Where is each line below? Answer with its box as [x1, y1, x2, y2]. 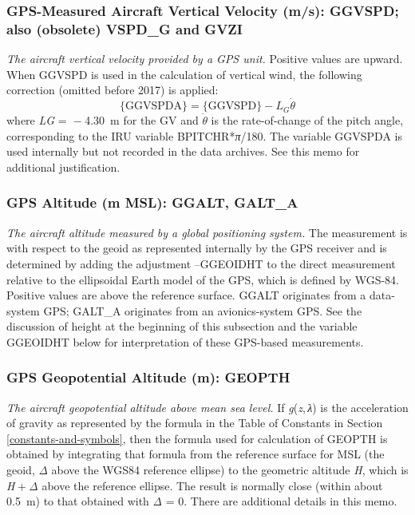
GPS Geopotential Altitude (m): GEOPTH [6, 367, 290, 387]
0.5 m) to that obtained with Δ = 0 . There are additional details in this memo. [6, 493, 397, 509]
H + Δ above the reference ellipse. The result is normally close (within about [6, 477, 383, 493]
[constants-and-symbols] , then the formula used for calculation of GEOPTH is [6, 430, 388, 446]
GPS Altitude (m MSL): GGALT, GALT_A [6, 192, 298, 212]
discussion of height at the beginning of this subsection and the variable [6, 318, 358, 335]
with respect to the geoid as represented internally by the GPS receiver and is [6, 240, 387, 256]
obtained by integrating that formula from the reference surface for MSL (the [6, 446, 385, 462]
